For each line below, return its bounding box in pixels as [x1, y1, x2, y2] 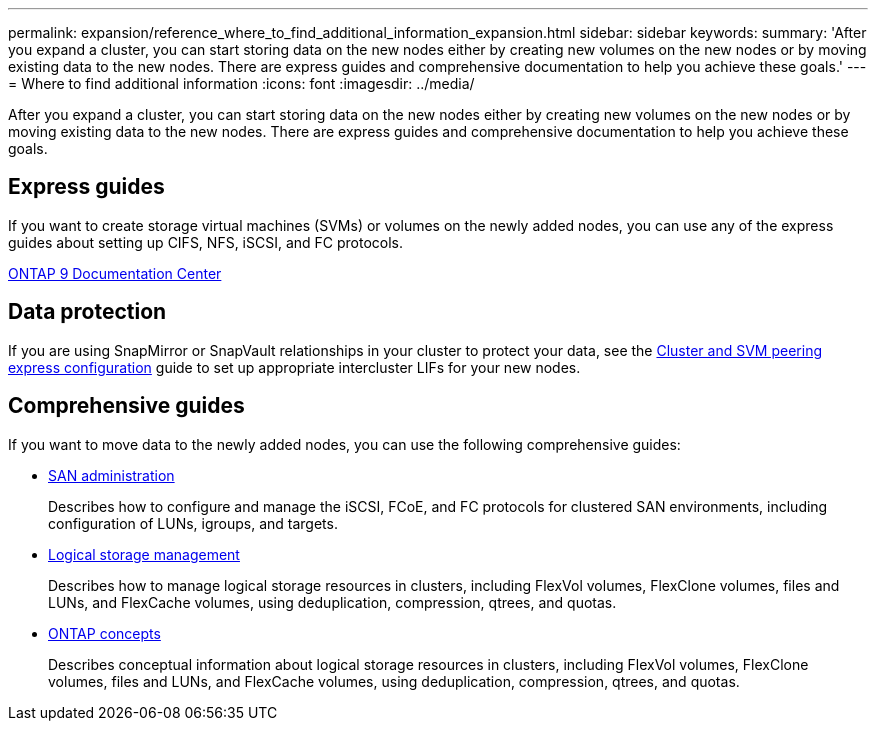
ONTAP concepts [48, 624, 161, 642]
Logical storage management [48, 545, 240, 563]
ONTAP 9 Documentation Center [8, 264, 222, 282]
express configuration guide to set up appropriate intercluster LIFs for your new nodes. [8, 358, 581, 376]
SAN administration [48, 466, 175, 484]
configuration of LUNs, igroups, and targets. [48, 514, 338, 532]
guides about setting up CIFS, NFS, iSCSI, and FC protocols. [8, 233, 404, 251]
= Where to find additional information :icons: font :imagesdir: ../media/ [8, 75, 475, 92]
